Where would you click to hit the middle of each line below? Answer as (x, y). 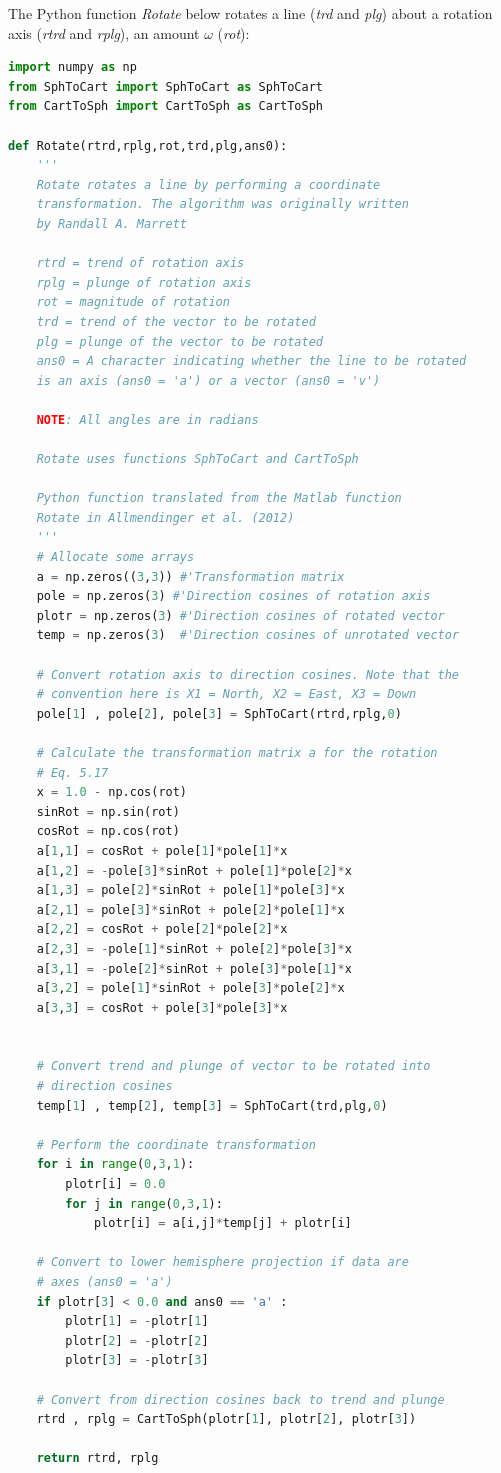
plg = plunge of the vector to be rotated (179, 341)
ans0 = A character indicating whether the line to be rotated (251, 361)
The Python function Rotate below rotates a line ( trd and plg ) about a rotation (250, 13)
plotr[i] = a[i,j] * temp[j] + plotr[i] (222, 1223)
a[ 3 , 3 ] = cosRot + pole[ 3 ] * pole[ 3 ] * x (162, 1007)
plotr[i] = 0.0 (115, 1184)
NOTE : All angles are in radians (147, 419)
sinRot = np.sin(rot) (108, 811)
